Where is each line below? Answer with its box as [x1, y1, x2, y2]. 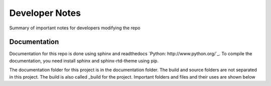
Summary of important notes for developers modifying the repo [9, 25, 141, 31]
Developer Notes [9, 7, 81, 18]
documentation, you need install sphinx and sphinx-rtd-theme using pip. [9, 58, 159, 64]
